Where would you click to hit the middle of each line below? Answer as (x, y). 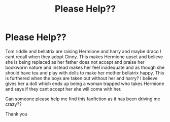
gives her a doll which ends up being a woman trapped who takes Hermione (85, 84)
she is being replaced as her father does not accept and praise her (75, 62)
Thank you (16, 114)
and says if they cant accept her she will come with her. (63, 89)
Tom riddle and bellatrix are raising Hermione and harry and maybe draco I (83, 51)
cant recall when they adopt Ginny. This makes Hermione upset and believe (84, 57)
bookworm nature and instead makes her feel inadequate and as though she (85, 67)
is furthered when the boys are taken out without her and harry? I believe (81, 78)
